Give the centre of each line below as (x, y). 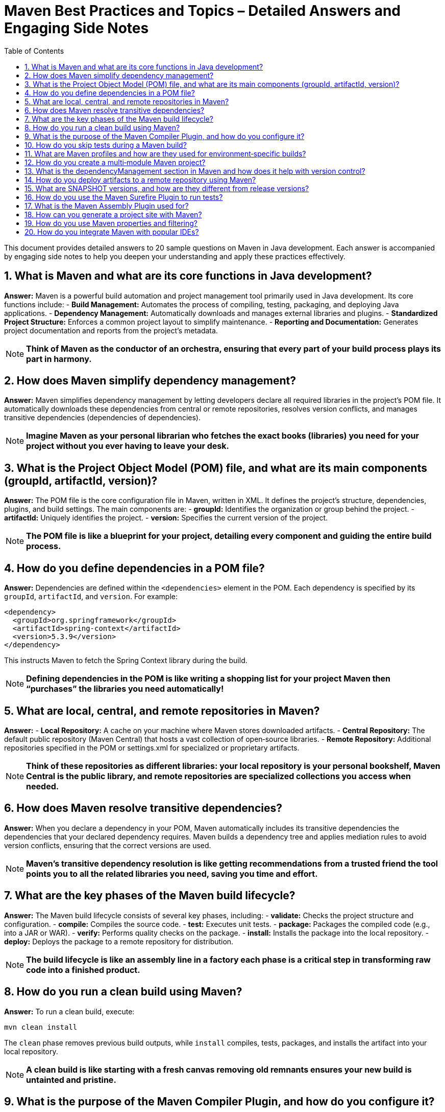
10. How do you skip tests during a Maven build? (106, 145)
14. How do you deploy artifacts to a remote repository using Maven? (140, 179)
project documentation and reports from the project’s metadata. (111, 330)
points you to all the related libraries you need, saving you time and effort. (172, 873)
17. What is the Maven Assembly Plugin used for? (107, 206)
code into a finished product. (83, 970)
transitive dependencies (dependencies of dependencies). (102, 418)
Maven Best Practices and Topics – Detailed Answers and (203, 11)
